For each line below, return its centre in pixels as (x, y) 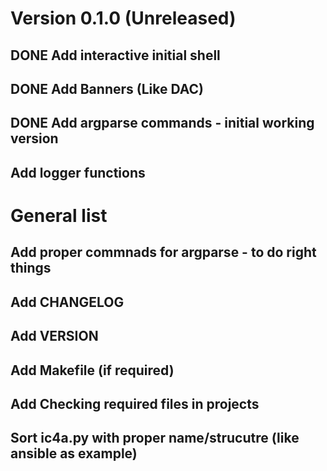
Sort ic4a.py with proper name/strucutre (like (155, 438)
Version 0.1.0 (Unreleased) (123, 18)
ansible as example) (74, 453)
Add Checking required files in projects (135, 403)
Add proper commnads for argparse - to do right (163, 252)
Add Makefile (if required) (92, 370)
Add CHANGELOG (67, 302)
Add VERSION (54, 336)
